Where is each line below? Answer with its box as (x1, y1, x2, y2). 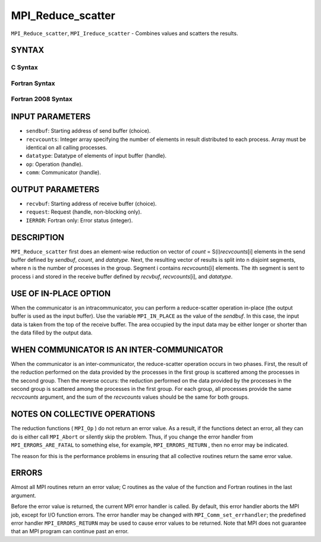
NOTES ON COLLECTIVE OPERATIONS (11, 409, 156, 419)
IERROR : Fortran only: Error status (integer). (26, 217, 133, 224)
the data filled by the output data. (11, 329, 93, 336)
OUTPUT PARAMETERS (11, 184, 100, 195)
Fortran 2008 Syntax (11, 95, 73, 104)
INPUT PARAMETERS (11, 112, 91, 122)
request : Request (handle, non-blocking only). (26, 208, 142, 215)
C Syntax (11, 63, 38, 71)
